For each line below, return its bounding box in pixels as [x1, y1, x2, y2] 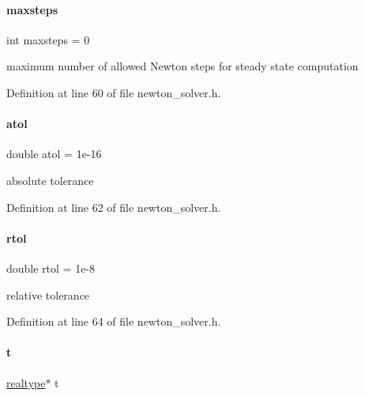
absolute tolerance [6, 172, 94, 188]
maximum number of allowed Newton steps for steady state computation [6, 58, 359, 74]
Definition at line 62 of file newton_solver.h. [6, 198, 221, 215]
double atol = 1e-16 [6, 145, 102, 162]
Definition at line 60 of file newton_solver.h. [6, 84, 221, 100]
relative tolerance [6, 286, 90, 303]
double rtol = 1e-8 [6, 259, 96, 276]
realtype [6, 374, 46, 390]
